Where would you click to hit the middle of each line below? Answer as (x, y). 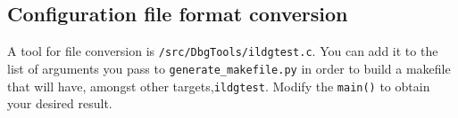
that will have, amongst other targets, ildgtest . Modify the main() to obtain (219, 86)
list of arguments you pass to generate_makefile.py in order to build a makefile (229, 68)
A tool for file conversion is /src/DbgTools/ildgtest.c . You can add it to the (223, 51)
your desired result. (60, 103)
